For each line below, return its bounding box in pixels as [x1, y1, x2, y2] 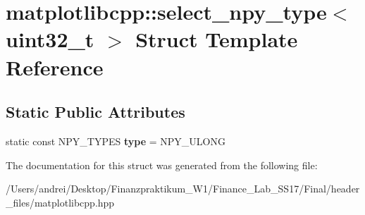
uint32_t [6, 25, 94, 54]
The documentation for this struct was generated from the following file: [6, 157, 318, 172]
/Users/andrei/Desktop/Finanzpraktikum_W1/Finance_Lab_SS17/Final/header [6, 181, 360, 196]
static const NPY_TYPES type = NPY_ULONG [6, 133, 225, 148]
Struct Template [135, 25, 298, 54]
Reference [6, 52, 104, 81]
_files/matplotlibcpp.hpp [6, 195, 115, 209]
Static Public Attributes [6, 101, 185, 123]
